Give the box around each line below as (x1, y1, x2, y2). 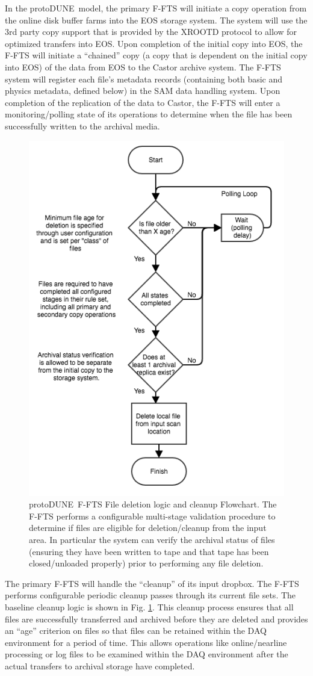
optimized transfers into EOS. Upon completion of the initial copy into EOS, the (5, 37, 303, 49)
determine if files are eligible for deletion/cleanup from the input (29, 521, 267, 534)
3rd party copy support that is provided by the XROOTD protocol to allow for (5, 25, 297, 38)
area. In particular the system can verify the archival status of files (29, 533, 275, 546)
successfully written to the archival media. (5, 119, 160, 132)
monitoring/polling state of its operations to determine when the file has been (5, 108, 293, 120)
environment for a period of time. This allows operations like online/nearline (5, 636, 287, 648)
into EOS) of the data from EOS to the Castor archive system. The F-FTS (5, 60, 281, 73)
